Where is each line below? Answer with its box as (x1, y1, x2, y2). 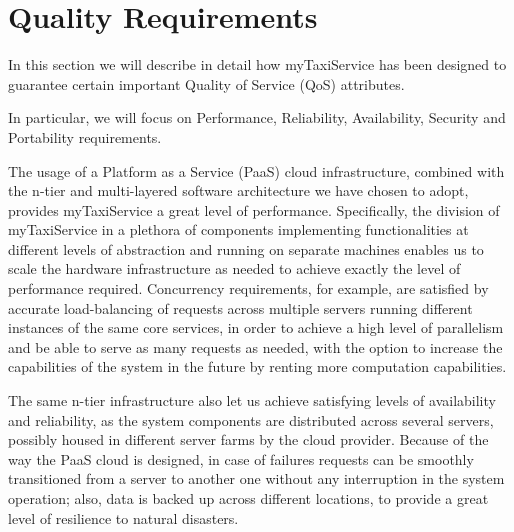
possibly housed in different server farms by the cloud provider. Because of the (8, 429, 489, 450)
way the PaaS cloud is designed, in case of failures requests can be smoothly (8, 448, 474, 469)
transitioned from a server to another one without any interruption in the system (8, 468, 505, 489)
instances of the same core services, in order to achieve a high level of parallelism (8, 317, 504, 338)
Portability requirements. (8, 126, 162, 147)
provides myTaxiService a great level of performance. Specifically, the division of (8, 199, 500, 220)
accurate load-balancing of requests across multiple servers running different (8, 297, 473, 318)
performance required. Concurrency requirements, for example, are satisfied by (8, 278, 489, 299)
